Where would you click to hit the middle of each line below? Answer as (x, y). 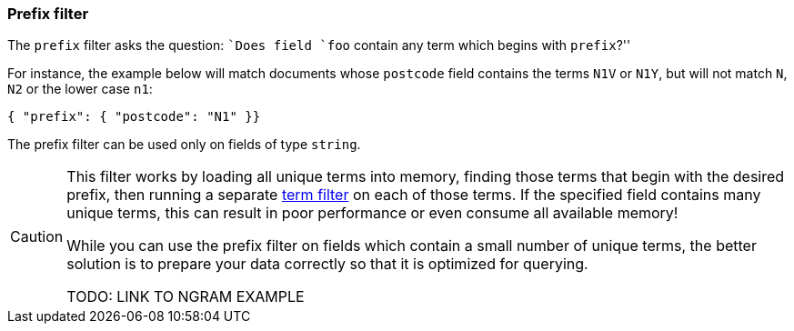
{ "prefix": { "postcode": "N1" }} (134, 117)
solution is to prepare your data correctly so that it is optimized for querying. (327, 264)
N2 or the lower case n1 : (80, 89)
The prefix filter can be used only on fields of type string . (184, 145)
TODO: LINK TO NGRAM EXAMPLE (186, 297)
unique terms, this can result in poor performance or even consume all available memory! (372, 213)
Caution (37, 237)
